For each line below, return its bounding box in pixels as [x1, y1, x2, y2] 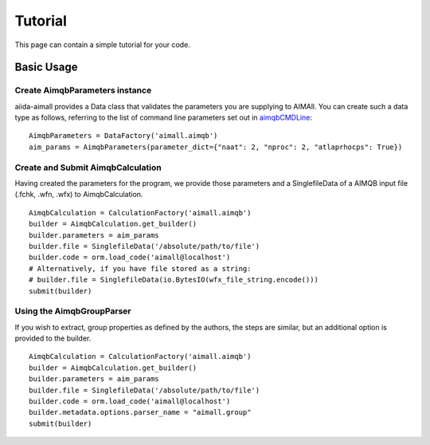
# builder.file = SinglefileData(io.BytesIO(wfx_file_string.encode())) [29, 275, 319, 285]
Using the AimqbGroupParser [14, 305, 131, 317]
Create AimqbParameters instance [14, 85, 152, 96]
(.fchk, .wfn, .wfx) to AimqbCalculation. [14, 190, 143, 199]
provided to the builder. [14, 333, 92, 343]
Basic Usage [14, 61, 78, 74]
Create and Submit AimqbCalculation [14, 162, 162, 173]
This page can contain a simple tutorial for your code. [14, 40, 190, 49]
